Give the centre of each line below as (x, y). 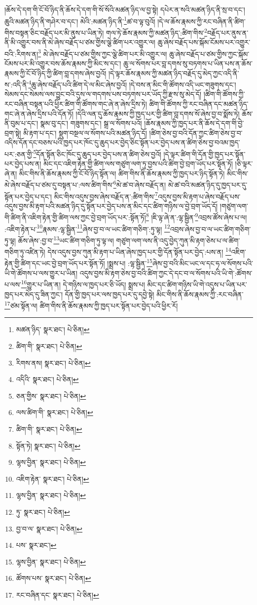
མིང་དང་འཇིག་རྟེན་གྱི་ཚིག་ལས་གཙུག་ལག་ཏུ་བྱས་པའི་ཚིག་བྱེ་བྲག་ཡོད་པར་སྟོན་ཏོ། (138, 164)
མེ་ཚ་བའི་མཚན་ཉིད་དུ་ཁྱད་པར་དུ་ (208, 185)
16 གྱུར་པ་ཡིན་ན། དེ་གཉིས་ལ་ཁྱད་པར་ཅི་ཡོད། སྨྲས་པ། (83, 284)
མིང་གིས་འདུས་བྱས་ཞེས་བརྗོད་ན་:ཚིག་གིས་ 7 (106, 195)
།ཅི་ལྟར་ (244, 164)
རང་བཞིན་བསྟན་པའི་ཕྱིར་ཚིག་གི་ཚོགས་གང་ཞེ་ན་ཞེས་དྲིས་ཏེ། (76, 103)
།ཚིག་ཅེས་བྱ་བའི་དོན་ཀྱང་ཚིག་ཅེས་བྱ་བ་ (196, 132)
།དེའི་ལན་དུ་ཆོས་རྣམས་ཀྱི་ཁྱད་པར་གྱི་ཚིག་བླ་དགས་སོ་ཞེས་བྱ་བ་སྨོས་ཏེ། (158, 113)
